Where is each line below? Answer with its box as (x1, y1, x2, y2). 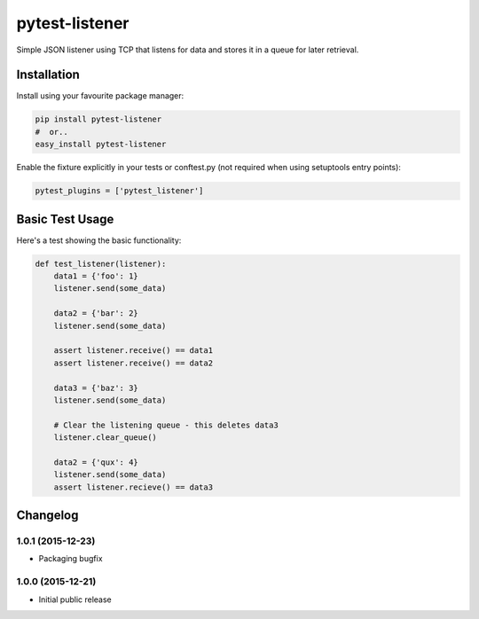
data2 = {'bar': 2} (53, 309, 139, 318)
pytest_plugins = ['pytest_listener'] (35, 186, 204, 196)
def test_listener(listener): (35, 258, 167, 269)
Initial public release (38, 594, 113, 605)
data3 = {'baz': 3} (53, 382, 139, 393)
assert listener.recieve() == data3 (53, 482, 213, 492)
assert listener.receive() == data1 (53, 346, 213, 356)
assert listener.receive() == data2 (53, 357, 213, 368)
